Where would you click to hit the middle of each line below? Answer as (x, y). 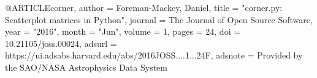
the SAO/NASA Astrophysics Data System (86, 67)
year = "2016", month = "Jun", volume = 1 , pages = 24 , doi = (123, 31)
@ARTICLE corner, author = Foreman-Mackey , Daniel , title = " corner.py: (144, 7)
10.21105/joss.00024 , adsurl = (61, 43)
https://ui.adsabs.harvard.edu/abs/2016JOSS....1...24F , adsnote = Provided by (154, 55)
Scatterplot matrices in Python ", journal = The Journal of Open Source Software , (159, 19)
